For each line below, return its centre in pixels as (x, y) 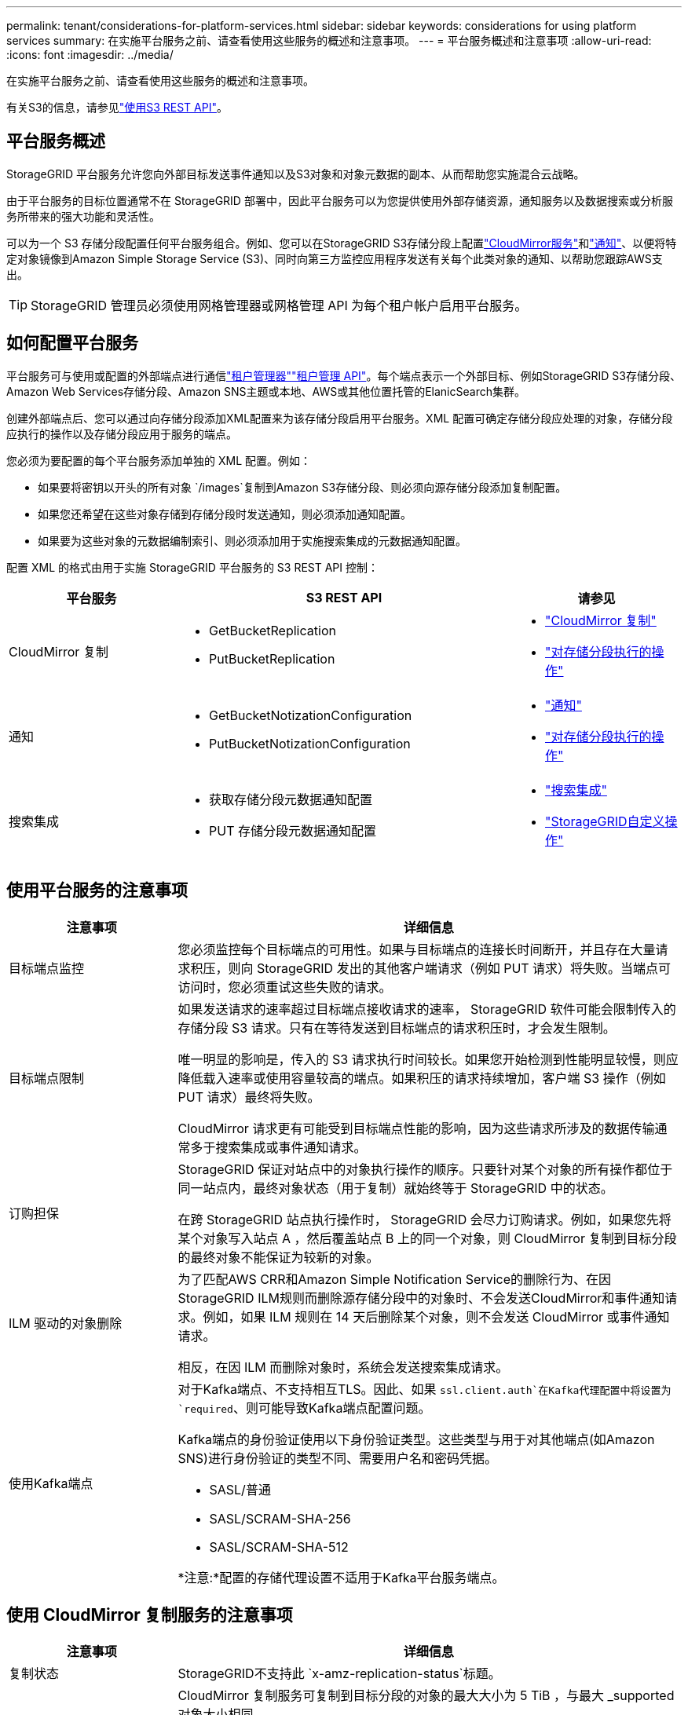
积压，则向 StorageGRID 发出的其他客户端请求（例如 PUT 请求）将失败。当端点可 (431, 968)
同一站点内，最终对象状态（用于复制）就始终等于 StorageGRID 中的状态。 (395, 1188)
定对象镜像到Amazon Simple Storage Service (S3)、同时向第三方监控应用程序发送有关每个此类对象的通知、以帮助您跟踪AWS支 (335, 258)
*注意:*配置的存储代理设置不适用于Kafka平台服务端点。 (341, 1577)
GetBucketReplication (273, 630)
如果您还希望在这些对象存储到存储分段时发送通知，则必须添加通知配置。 (225, 514)
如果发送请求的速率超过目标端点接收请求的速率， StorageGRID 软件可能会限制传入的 (427, 1009)
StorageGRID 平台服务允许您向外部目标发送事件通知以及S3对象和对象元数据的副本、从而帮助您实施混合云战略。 (296, 174)
